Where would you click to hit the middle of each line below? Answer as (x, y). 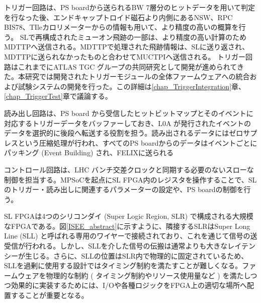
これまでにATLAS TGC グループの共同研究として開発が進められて (127, 66)
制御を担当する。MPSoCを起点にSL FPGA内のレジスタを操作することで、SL (130, 179)
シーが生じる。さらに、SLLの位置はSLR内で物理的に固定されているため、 (126, 255)
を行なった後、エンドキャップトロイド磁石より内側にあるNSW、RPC (118, 17)
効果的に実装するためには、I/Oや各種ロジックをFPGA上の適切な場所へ (129, 285)
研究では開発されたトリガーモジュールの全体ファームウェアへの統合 (137, 76)
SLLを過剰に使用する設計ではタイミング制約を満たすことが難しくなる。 (123, 265)
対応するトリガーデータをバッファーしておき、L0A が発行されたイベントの (128, 123)
